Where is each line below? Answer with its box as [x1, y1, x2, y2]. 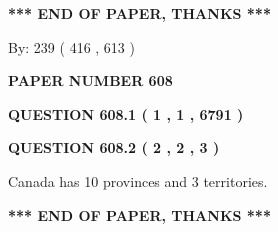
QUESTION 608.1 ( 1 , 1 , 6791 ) [8, 103, 244, 124]
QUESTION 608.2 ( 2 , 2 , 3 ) [8, 137, 220, 158]
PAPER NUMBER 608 [8, 70, 173, 91]
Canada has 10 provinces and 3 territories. [8, 170, 268, 191]
